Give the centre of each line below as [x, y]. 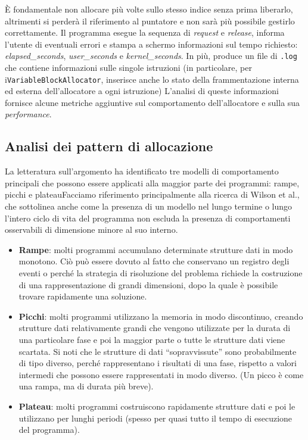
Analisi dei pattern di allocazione [109, 146]
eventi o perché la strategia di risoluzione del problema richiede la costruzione [161, 273]
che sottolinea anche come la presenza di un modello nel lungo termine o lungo [149, 206]
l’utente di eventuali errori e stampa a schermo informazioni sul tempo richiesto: [151, 44]
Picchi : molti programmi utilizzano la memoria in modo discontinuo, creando [161, 316]
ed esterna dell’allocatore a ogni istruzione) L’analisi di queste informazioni [142, 91]
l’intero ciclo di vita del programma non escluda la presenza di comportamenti [148, 218]
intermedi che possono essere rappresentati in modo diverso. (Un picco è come [161, 374]
